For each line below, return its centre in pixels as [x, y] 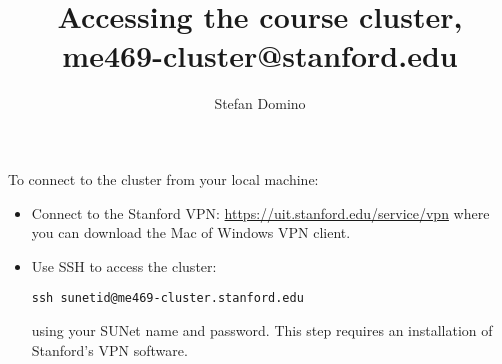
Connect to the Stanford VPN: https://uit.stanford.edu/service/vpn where [260, 212]
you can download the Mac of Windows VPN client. [191, 232]
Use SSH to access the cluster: [124, 265]
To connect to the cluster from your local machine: [163, 178]
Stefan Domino [260, 103]
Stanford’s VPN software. [109, 349]
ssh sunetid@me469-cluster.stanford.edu [167, 298]
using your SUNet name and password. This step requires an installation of [262, 329]
